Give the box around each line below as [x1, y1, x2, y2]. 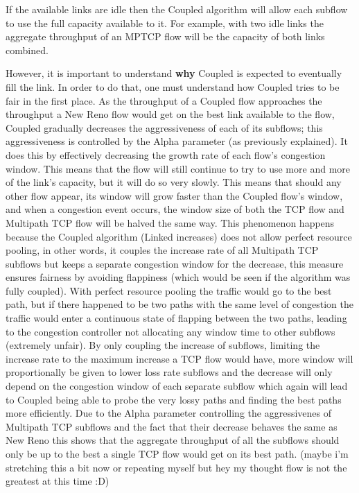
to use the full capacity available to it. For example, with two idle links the [6, 15, 324, 30]
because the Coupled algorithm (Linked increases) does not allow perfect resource [6, 229, 352, 243]
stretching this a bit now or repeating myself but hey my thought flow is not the [6, 460, 347, 474]
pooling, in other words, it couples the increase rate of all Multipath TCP [6, 243, 319, 257]
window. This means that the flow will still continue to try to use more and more [6, 161, 350, 175]
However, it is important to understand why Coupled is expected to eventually [6, 66, 342, 80]
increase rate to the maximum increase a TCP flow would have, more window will [6, 351, 353, 365]
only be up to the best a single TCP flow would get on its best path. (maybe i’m [6, 447, 349, 460]
